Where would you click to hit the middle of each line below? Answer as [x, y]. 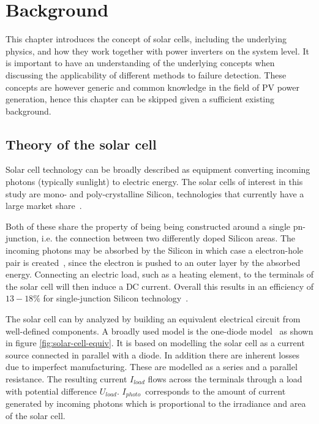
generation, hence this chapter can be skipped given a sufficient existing [140, 99]
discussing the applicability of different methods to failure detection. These [146, 74]
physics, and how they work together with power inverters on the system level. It [157, 51]
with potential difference [51, 391]
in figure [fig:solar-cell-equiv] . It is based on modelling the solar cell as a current [155, 343]
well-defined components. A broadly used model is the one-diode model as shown [159, 331]
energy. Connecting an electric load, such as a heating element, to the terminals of [160, 274]
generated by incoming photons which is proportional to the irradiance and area [156, 403]
